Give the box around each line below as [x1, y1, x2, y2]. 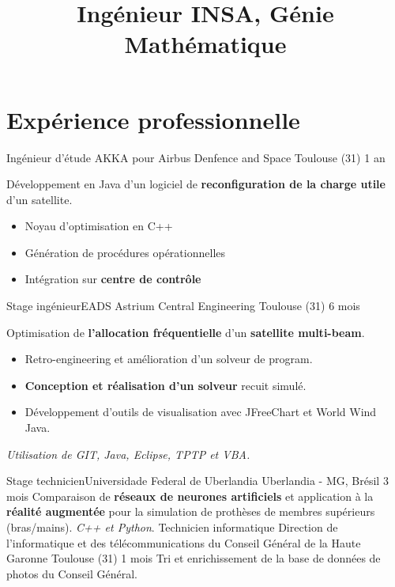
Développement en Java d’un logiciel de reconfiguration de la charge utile [6, 176, 386, 192]
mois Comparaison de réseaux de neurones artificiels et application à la [6, 487, 374, 504]
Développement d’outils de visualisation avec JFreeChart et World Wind [24, 403, 377, 420]
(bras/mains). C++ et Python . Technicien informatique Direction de [6, 519, 338, 535]
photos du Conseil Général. [6, 565, 137, 581]
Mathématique [124, 28, 287, 60]
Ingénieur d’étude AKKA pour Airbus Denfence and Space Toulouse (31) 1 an [6, 149, 386, 165]
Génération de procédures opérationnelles [24, 244, 225, 260]
